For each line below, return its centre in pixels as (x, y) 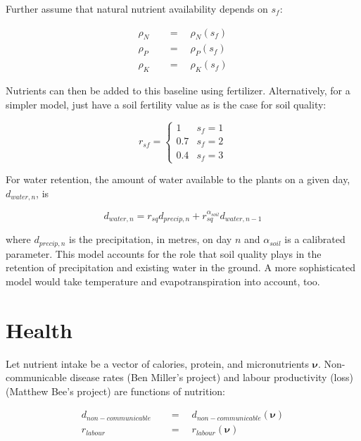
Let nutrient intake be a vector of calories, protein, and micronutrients (158, 363)
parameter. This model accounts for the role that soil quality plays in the (164, 253)
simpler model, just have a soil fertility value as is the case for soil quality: (166, 104)
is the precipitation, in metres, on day (151, 239)
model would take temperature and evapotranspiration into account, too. (163, 281)
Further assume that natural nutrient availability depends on (137, 8)
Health (39, 329)
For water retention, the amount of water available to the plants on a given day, (178, 179)
